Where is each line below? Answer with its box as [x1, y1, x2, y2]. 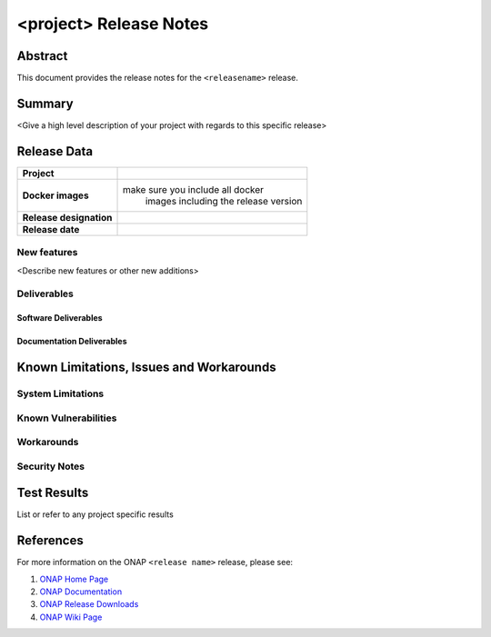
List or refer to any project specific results [16, 509, 175, 520]
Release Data [16, 144, 94, 159]
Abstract [16, 48, 68, 64]
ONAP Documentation [39, 586, 123, 597]
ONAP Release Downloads [39, 599, 139, 610]
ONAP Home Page [39, 573, 109, 584]
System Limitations [16, 387, 105, 400]
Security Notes [16, 460, 85, 473]
